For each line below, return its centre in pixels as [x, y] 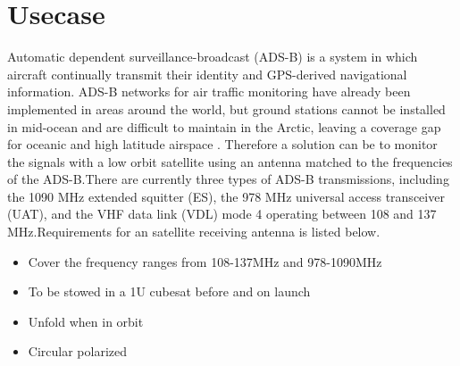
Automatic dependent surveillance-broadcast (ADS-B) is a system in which [213, 57]
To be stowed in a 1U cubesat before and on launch [169, 291]
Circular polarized [77, 351]
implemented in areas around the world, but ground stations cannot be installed [226, 108]
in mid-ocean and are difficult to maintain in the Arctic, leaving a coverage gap [224, 126]
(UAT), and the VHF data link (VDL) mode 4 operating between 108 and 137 [222, 214]
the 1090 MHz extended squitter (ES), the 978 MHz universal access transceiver [226, 196]
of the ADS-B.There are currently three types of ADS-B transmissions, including [228, 179]
